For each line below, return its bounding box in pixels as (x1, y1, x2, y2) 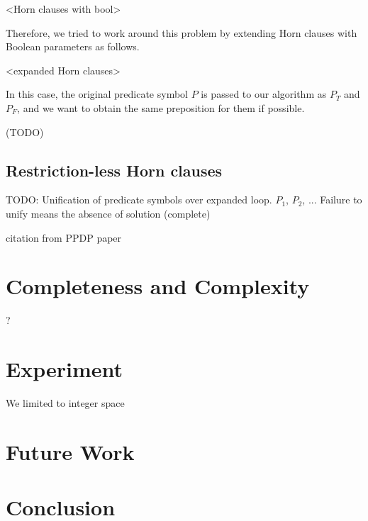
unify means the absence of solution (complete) (6, 206, 211, 220)
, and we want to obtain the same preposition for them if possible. (17, 100, 305, 115)
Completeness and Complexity (6, 271, 310, 301)
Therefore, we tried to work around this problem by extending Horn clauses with (6, 25, 357, 40)
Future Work (6, 437, 135, 466)
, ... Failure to (302, 192, 362, 207)
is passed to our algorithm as (201, 86, 327, 101)
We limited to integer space (6, 395, 125, 410)
